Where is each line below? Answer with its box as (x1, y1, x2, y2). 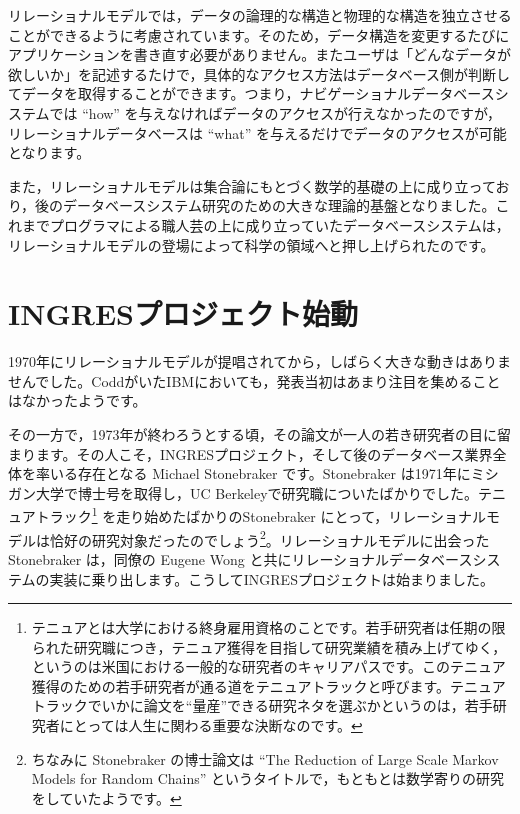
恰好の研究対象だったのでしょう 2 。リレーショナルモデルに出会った (49, 526, 490, 550)
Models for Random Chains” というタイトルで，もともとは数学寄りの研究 (31, 768, 504, 789)
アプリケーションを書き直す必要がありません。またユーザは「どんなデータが (8, 44, 512, 65)
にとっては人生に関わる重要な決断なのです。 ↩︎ (59, 715, 363, 736)
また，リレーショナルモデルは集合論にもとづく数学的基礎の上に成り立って (8, 175, 496, 196)
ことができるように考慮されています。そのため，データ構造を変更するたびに (8, 24, 510, 45)
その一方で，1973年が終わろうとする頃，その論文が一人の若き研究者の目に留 (8, 424, 512, 445)
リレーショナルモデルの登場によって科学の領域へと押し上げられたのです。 (8, 234, 495, 255)
